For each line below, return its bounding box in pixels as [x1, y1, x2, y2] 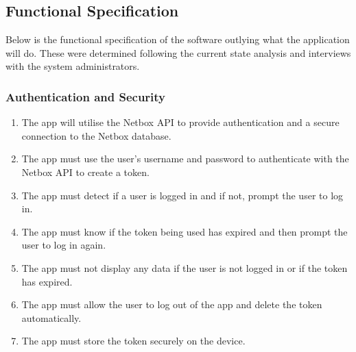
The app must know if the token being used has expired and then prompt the [21, 224, 348, 238]
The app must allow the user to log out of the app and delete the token [21, 297, 322, 312]
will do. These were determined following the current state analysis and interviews [5, 45, 351, 60]
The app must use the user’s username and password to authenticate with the [21, 151, 349, 166]
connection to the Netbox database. [21, 128, 171, 142]
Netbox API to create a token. [21, 164, 150, 179]
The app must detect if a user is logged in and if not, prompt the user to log [21, 188, 344, 202]
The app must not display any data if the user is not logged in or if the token [21, 260, 348, 275]
